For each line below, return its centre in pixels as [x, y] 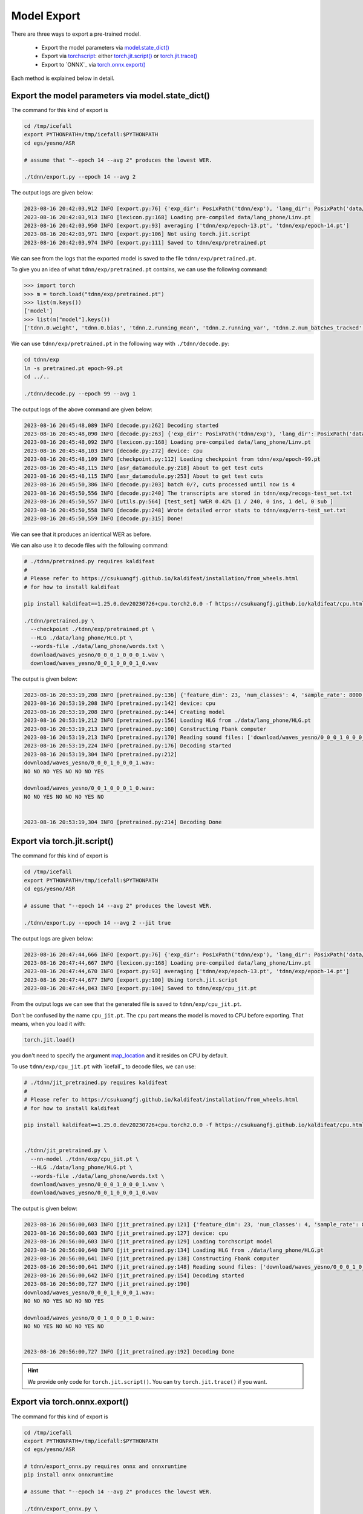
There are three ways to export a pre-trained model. [76, 34]
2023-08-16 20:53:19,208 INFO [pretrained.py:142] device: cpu [120, 703]
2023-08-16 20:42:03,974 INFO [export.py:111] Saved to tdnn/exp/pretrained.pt [145, 243]
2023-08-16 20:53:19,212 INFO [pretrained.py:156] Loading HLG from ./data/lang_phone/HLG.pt [168, 720]
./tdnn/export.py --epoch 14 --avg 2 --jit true [97, 923]
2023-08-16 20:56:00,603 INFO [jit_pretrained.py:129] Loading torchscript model [149, 1242]
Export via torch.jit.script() [63, 841]
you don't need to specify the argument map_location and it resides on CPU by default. [120, 1055]
